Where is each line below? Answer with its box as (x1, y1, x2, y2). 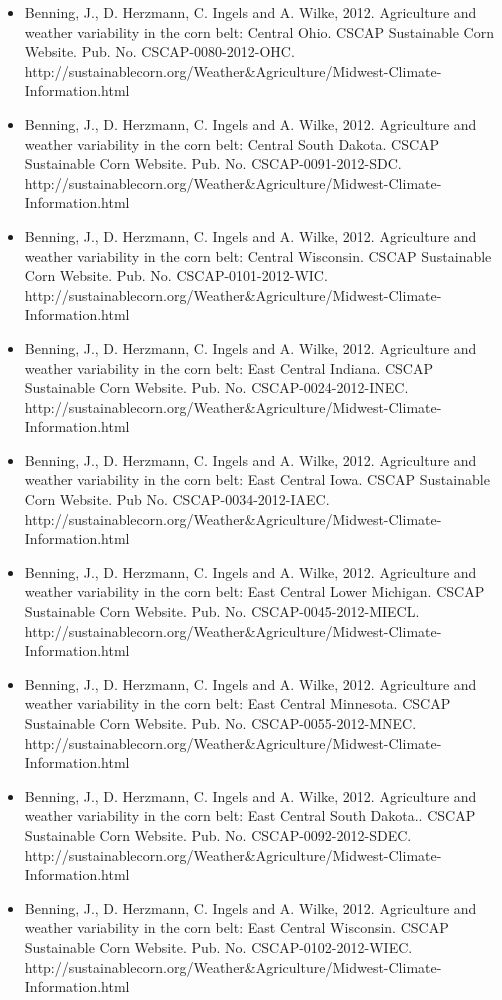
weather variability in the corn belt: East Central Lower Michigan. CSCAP (24, 581, 485, 602)
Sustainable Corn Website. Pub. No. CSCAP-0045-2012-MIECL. (24, 601, 420, 622)
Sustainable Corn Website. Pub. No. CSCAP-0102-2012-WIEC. (24, 936, 413, 957)
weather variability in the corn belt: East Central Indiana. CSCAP (24, 357, 434, 378)
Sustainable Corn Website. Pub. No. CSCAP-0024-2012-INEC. (24, 377, 409, 398)
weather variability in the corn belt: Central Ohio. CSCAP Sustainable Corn (24, 21, 494, 42)
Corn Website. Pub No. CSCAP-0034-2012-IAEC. (24, 489, 330, 510)
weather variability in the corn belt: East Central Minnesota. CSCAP (24, 693, 451, 714)
